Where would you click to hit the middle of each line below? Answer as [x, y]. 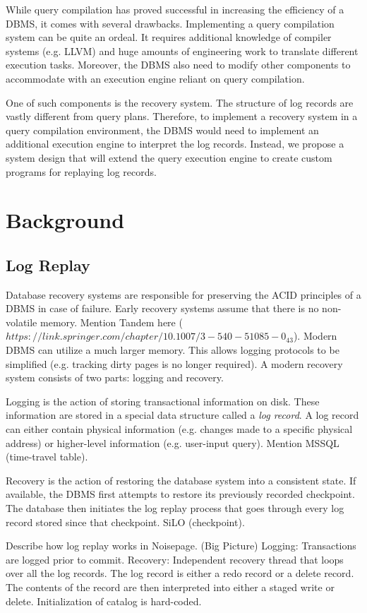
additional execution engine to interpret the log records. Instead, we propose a [175, 144]
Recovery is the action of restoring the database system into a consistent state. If [181, 480]
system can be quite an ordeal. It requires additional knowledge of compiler [169, 37]
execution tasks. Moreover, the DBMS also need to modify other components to [178, 65]
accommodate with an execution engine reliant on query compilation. [155, 78]
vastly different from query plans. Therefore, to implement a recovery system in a [182, 116]
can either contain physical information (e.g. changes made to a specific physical [179, 429]
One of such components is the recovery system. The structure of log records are [180, 102]
